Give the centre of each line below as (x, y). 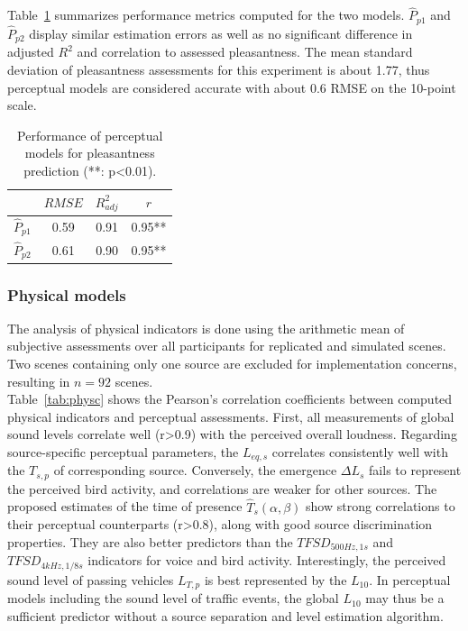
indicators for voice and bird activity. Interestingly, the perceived (267, 560)
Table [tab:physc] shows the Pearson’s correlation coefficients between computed (230, 399)
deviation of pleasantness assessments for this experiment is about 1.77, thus (219, 69)
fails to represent (415, 470)
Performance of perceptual (90, 135)
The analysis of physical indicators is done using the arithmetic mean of (206, 328)
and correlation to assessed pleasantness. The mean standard (245, 52)
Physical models (67, 294)
